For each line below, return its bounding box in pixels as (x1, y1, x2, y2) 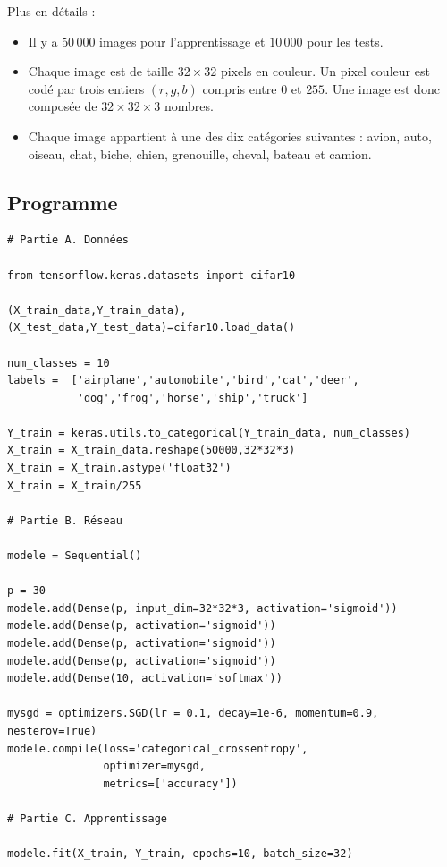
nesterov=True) (7, 724, 97, 737)
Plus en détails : (7, 2, 96, 20)
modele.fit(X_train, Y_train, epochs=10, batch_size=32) (7, 847, 353, 861)
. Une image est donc (325, 79, 440, 98)
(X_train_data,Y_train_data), (7, 303, 187, 317)
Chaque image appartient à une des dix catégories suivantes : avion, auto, (28, 126, 432, 145)
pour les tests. (307, 31, 384, 50)
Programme (7, 188, 118, 216)
